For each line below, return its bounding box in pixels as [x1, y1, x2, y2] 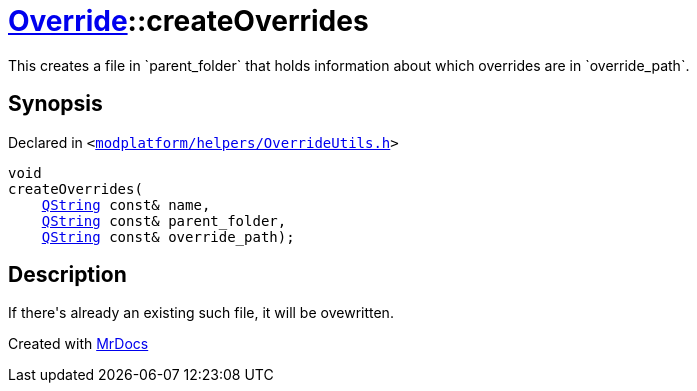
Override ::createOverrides [8, 4, 369, 38]
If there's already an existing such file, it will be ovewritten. [8, 304, 394, 322]
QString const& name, [41, 196, 211, 213]
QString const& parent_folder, [41, 212, 287, 229]
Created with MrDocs [8, 335, 149, 353]
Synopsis [8, 91, 103, 117]
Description [8, 262, 127, 288]
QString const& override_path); [41, 228, 295, 245]
